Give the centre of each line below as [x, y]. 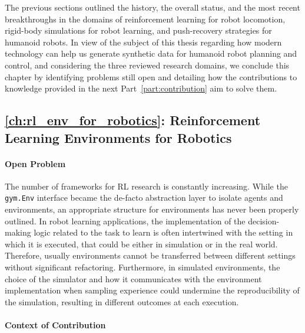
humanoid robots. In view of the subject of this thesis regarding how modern [143, 42]
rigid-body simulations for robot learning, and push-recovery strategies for [138, 30]
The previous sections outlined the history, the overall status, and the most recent [152, 7]
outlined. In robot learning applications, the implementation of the [125, 221]
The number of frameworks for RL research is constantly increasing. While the [146, 186]
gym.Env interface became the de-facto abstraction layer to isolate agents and [144, 197]
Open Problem [35, 163]
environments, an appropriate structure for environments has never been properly [152, 209]
